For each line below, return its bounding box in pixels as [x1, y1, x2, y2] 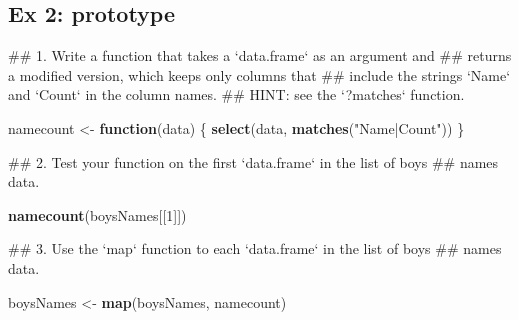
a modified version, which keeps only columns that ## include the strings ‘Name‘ [8, 64, 511, 85]
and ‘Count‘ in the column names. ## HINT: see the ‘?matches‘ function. [8, 84, 465, 105]
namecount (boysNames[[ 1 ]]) [8, 204, 187, 225]
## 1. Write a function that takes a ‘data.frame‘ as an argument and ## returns [8, 45, 512, 66]
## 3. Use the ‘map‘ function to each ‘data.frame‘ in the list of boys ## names [8, 238, 502, 259]
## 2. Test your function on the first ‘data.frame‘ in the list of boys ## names [8, 151, 499, 172]
